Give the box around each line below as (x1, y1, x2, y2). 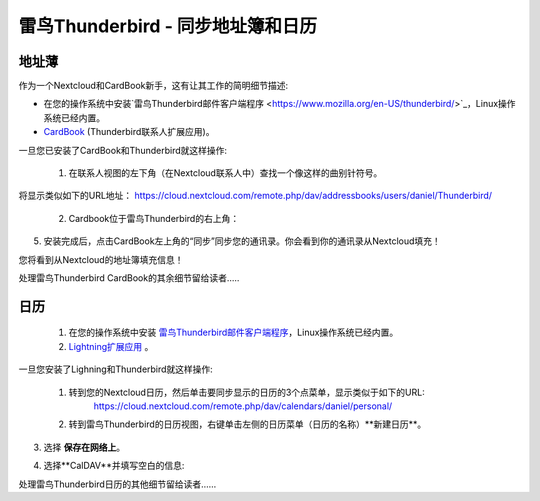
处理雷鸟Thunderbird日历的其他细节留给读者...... (18, 478, 217, 490)
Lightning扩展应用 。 (68, 340, 154, 352)
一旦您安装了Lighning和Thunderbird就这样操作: (18, 363, 214, 375)
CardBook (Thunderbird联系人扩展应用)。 (43, 126, 215, 138)
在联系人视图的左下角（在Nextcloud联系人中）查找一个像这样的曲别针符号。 (68, 167, 383, 179)
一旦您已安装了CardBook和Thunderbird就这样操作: (18, 144, 228, 156)
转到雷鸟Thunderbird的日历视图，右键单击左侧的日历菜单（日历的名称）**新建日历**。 (68, 418, 427, 430)
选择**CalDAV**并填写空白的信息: (43, 460, 185, 472)
